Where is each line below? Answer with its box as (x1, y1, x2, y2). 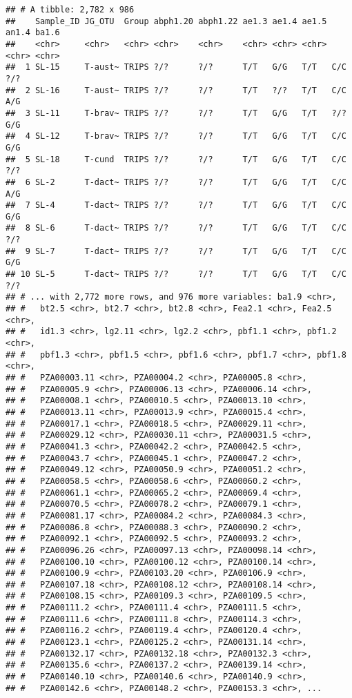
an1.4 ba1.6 (6, 28, 60, 38)
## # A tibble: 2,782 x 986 (6, 5, 135, 14)
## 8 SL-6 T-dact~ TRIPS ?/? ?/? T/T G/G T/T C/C (6, 223, 346, 233)
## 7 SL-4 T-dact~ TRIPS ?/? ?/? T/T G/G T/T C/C (6, 200, 346, 211)
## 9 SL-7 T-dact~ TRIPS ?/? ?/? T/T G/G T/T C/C (6, 246, 346, 256)
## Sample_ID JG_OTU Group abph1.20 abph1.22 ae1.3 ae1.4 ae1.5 (6, 16, 327, 26)
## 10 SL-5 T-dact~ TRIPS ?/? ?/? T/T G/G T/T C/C (6, 269, 346, 280)
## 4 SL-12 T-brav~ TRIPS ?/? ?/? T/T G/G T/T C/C (6, 131, 346, 142)
